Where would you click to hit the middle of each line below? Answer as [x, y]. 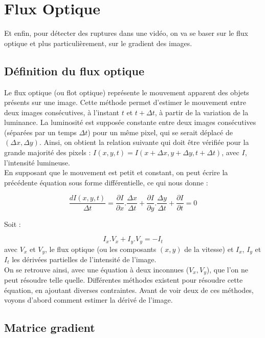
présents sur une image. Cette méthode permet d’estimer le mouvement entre [125, 102]
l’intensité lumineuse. [37, 162]
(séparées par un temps [40, 132]
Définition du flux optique [74, 70]
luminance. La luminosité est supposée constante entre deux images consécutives [130, 122]
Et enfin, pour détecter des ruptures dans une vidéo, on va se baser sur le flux [126, 33]
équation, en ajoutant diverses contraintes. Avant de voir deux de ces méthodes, [129, 290]
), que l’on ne [227, 269]
